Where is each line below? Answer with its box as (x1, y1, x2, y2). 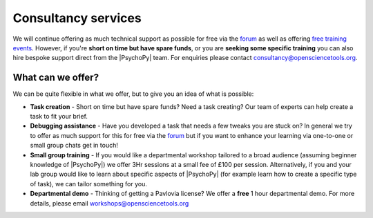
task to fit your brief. (30, 112, 88, 121)
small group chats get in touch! (30, 141, 119, 150)
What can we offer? (12, 72, 99, 83)
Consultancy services (12, 10, 142, 26)
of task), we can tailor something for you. (30, 179, 148, 188)
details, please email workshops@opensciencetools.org (30, 199, 189, 207)
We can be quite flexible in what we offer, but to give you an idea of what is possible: (12, 90, 254, 98)
